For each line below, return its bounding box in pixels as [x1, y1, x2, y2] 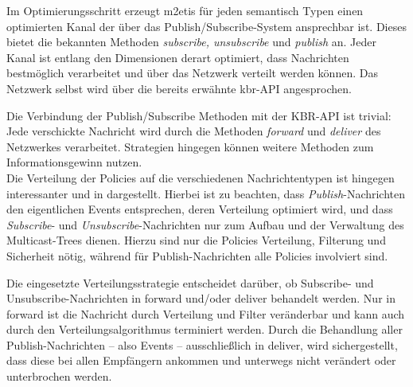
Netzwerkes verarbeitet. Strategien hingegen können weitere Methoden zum [6, 138, 374, 154]
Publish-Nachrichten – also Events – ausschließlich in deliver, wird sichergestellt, [6, 336, 398, 353]
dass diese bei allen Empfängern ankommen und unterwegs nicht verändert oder [6, 352, 396, 369]
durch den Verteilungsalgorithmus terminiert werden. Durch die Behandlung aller [6, 321, 403, 338]
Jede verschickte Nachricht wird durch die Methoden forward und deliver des [6, 123, 381, 139]
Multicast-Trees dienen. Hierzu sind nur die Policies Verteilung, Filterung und [6, 232, 386, 248]
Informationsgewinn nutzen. [6, 154, 142, 170]
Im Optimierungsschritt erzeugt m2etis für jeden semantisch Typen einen [6, 2, 364, 18]
